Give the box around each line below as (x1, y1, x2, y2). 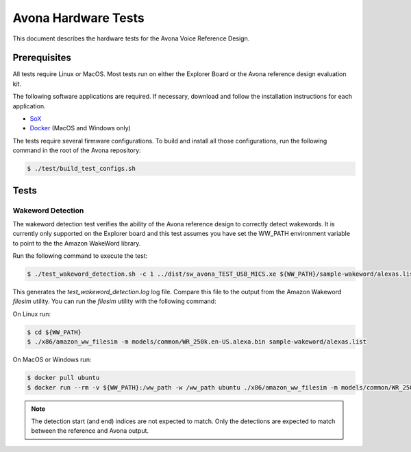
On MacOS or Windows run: (12, 355, 92, 364)
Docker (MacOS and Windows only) (29, 124, 132, 132)
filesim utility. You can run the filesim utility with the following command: (12, 297, 216, 305)
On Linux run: (12, 309, 51, 318)
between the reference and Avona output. (31, 427, 149, 435)
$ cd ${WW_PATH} (27, 328, 82, 336)
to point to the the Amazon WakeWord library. (12, 239, 141, 247)
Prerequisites (12, 52, 71, 64)
